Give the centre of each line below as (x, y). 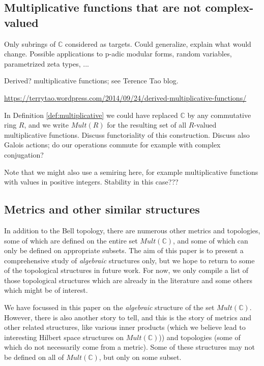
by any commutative (219, 115)
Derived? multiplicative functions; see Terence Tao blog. (91, 81)
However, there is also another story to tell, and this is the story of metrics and (128, 317)
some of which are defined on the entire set (71, 240)
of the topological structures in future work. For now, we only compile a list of (126, 270)
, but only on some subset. (140, 357)
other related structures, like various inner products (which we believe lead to (125, 327)
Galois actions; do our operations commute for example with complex (112, 145)
